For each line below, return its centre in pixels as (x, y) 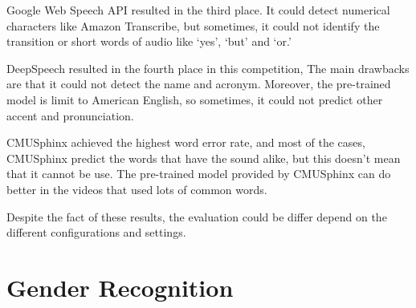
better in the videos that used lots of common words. (137, 189)
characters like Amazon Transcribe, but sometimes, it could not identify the (193, 25)
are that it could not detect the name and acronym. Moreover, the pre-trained (199, 84)
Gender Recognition (120, 287)
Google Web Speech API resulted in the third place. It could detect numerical (198, 10)
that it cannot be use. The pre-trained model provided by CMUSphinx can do (199, 174)
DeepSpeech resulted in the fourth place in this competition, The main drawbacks (208, 68)
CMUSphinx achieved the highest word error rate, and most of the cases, (186, 142)
